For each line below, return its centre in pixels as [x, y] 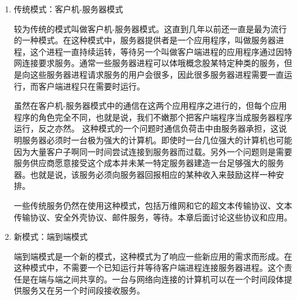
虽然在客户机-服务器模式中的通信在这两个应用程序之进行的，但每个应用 [150, 106]
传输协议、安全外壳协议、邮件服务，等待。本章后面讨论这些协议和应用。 [153, 217]
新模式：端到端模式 [51, 237]
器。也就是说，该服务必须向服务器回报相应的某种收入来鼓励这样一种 [145, 174]
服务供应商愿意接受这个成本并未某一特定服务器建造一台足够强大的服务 [149, 163]
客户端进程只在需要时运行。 [91, 86]
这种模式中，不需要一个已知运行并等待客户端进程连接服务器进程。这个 [149, 268]
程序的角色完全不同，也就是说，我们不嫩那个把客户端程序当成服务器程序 [153, 117]
